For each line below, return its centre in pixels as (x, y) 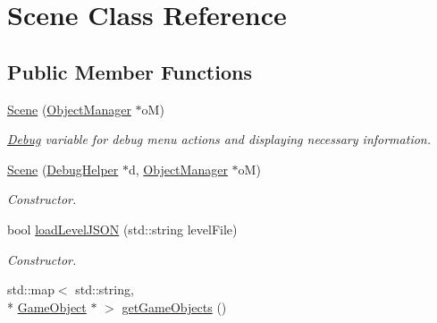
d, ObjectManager (178, 169)
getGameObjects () (174, 306)
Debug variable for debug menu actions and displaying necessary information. (219, 139)
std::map (31, 289)
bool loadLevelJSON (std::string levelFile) (122, 229)
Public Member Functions (130, 71)
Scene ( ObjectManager (69, 109)
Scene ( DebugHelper (63, 169)
